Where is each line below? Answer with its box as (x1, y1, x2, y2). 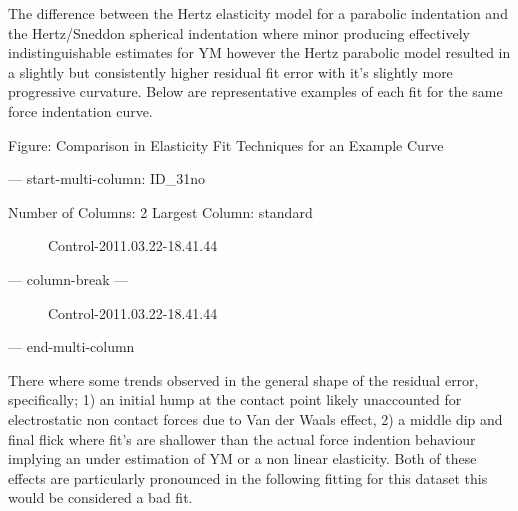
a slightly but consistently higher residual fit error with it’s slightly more (8, 61, 453, 82)
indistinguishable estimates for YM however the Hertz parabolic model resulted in (8, 42, 511, 63)
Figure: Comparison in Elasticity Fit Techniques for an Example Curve (8, 134, 444, 155)
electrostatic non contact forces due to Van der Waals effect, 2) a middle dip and (8, 408, 503, 429)
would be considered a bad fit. (8, 487, 193, 508)
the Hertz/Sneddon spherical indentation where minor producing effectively (8, 22, 470, 43)
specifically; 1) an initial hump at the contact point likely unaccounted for (8, 389, 462, 410)
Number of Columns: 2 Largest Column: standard (8, 201, 313, 222)
